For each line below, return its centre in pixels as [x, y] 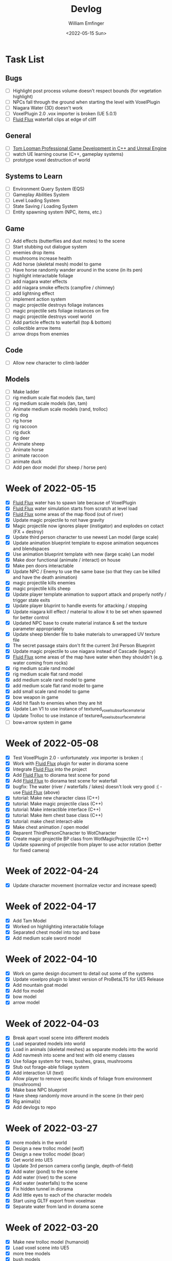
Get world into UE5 [33, 1160]
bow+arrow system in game [42, 722]
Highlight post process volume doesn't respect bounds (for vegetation [87, 91]
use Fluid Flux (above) [36, 792]
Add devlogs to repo [34, 1107]
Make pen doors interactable [43, 566]
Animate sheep [29, 444]
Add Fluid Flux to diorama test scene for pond [61, 775]
